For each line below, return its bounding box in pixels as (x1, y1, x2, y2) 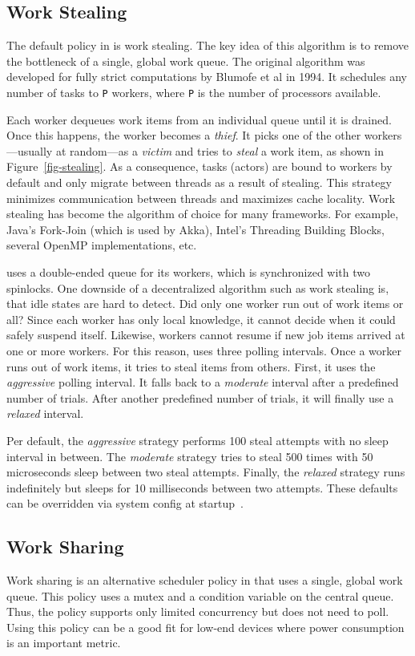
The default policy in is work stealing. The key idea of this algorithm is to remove (6, 37, 409, 54)
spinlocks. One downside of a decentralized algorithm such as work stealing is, (6, 279, 389, 296)
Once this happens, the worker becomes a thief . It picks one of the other (6, 127, 361, 144)
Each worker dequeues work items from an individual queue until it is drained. (6, 111, 392, 128)
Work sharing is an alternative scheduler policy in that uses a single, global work (6, 572, 403, 589)
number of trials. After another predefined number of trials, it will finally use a (6, 389, 394, 406)
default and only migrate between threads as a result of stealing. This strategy (6, 174, 392, 191)
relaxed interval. (6, 405, 84, 422)
